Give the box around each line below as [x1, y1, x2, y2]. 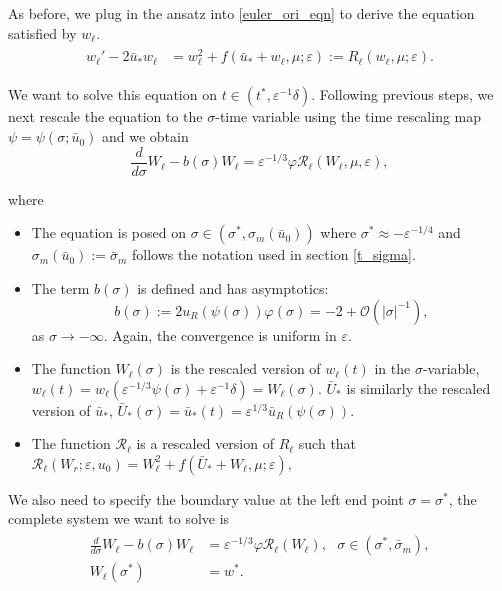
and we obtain [101, 126, 189, 147]
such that [298, 433, 357, 454]
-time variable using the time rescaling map [215, 106, 482, 127]
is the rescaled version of [170, 358, 321, 379]
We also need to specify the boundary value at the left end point [8, 488, 404, 509]
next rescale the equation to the [8, 106, 203, 127]
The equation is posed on [31, 222, 186, 243]
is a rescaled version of [136, 433, 274, 454]
